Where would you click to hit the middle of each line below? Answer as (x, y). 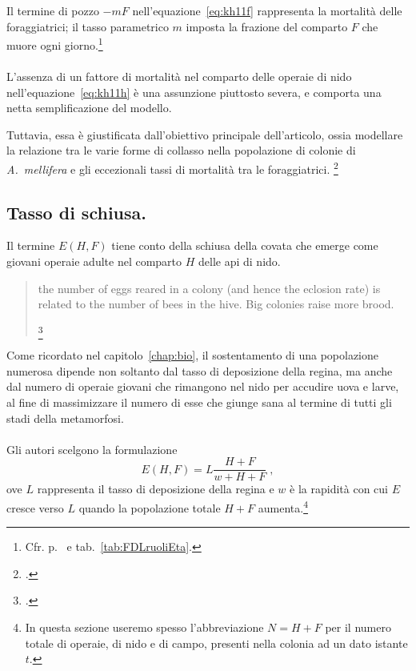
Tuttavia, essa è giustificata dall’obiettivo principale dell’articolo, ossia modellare (205, 134)
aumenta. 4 (283, 506)
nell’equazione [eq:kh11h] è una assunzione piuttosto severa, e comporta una (194, 92)
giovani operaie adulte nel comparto (94, 261)
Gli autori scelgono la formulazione (92, 449)
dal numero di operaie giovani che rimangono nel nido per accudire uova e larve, (203, 386)
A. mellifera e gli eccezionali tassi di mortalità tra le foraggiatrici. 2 (172, 168)
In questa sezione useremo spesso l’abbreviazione (144, 627)
